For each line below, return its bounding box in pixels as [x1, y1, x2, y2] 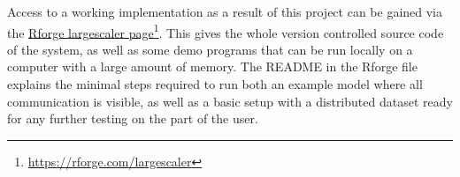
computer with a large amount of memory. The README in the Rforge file [7, 57, 418, 76]
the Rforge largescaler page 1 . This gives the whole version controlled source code [7, 20, 444, 41]
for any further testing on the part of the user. [7, 109, 258, 128]
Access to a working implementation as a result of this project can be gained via [7, 3, 443, 20]
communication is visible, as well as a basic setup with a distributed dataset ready [7, 92, 453, 110]
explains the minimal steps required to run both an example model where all [7, 75, 423, 93]
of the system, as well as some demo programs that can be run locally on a [7, 40, 413, 58]
